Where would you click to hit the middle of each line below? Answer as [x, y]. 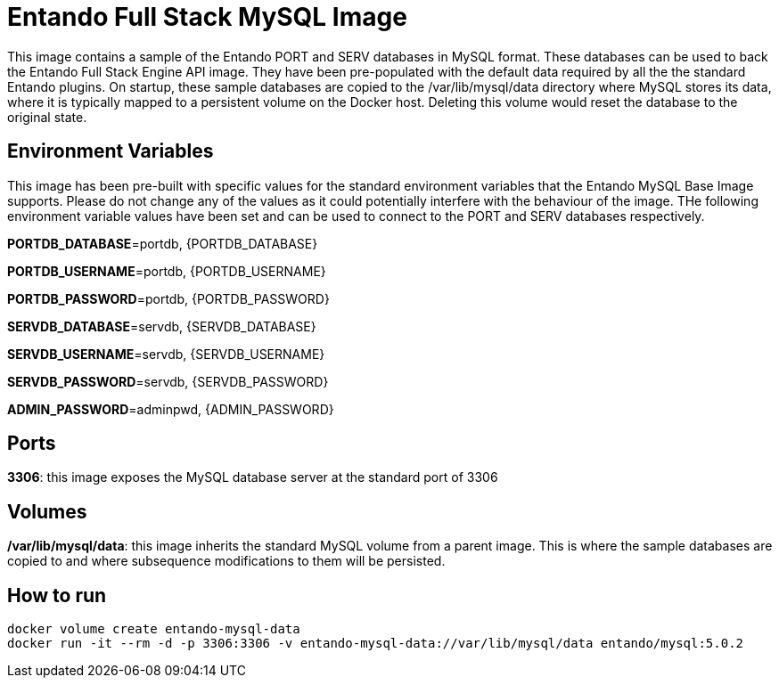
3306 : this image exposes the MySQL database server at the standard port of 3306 [253, 477]
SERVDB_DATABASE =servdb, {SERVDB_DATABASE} [162, 326]
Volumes [47, 511]
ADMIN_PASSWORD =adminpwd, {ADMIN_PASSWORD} [171, 409]
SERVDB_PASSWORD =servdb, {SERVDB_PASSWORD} [168, 381]
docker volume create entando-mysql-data [154, 629]
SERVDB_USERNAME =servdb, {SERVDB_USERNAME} [166, 354]
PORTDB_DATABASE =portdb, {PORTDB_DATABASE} [163, 243]
